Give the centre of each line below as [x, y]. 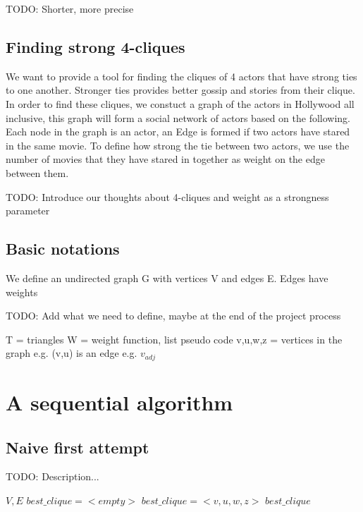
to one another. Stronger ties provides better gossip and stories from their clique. [180, 90]
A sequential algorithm [119, 402]
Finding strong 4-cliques [96, 46]
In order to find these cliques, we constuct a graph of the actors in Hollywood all [180, 103]
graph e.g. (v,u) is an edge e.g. [72, 353]
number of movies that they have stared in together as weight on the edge [165, 159]
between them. [37, 172]
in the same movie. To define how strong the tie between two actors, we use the [178, 145]
